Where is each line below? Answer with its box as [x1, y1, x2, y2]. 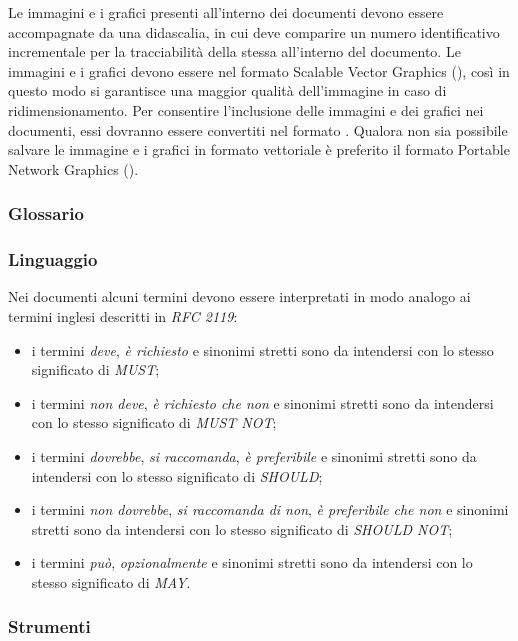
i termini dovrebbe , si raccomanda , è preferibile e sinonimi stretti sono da [31, 445, 477, 466]
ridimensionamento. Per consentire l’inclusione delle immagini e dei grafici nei [8, 99, 484, 120]
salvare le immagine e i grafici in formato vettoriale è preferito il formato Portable [8, 139, 510, 160]
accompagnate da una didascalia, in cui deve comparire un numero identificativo [8, 21, 500, 42]
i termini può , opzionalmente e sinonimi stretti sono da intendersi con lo [31, 552, 473, 573]
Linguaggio [8, 247, 98, 272]
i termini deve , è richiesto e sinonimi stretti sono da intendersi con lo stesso [31, 339, 494, 360]
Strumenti [8, 614, 91, 639]
